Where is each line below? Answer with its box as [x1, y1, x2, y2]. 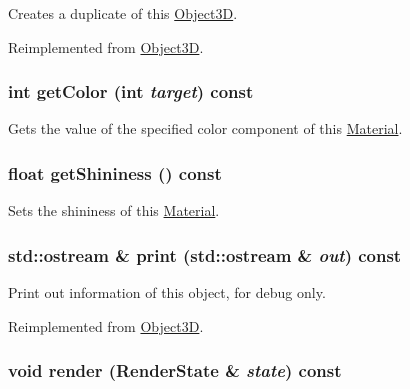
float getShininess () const [8, 160, 222, 185]
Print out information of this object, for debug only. [8, 282, 326, 303]
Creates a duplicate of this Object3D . [8, 3, 238, 23]
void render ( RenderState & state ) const [8, 358, 342, 383]
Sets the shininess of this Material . [8, 200, 220, 221]
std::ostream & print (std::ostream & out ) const [8, 242, 402, 267]
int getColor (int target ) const [8, 79, 254, 104]
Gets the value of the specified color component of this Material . [8, 118, 403, 139]
